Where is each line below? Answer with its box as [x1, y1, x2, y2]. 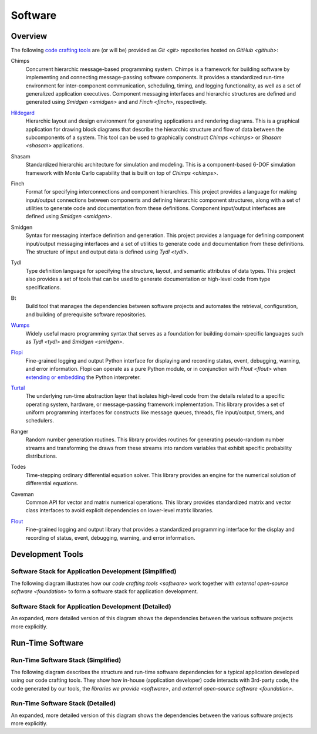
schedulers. [25, 417, 54, 424]
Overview [11, 31, 48, 41]
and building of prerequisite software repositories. [25, 311, 147, 318]
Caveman [11, 491, 35, 498]
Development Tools [11, 549, 83, 560]
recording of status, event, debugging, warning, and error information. [25, 534, 195, 541]
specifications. [25, 283, 62, 290]
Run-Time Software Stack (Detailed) [11, 699, 116, 708]
